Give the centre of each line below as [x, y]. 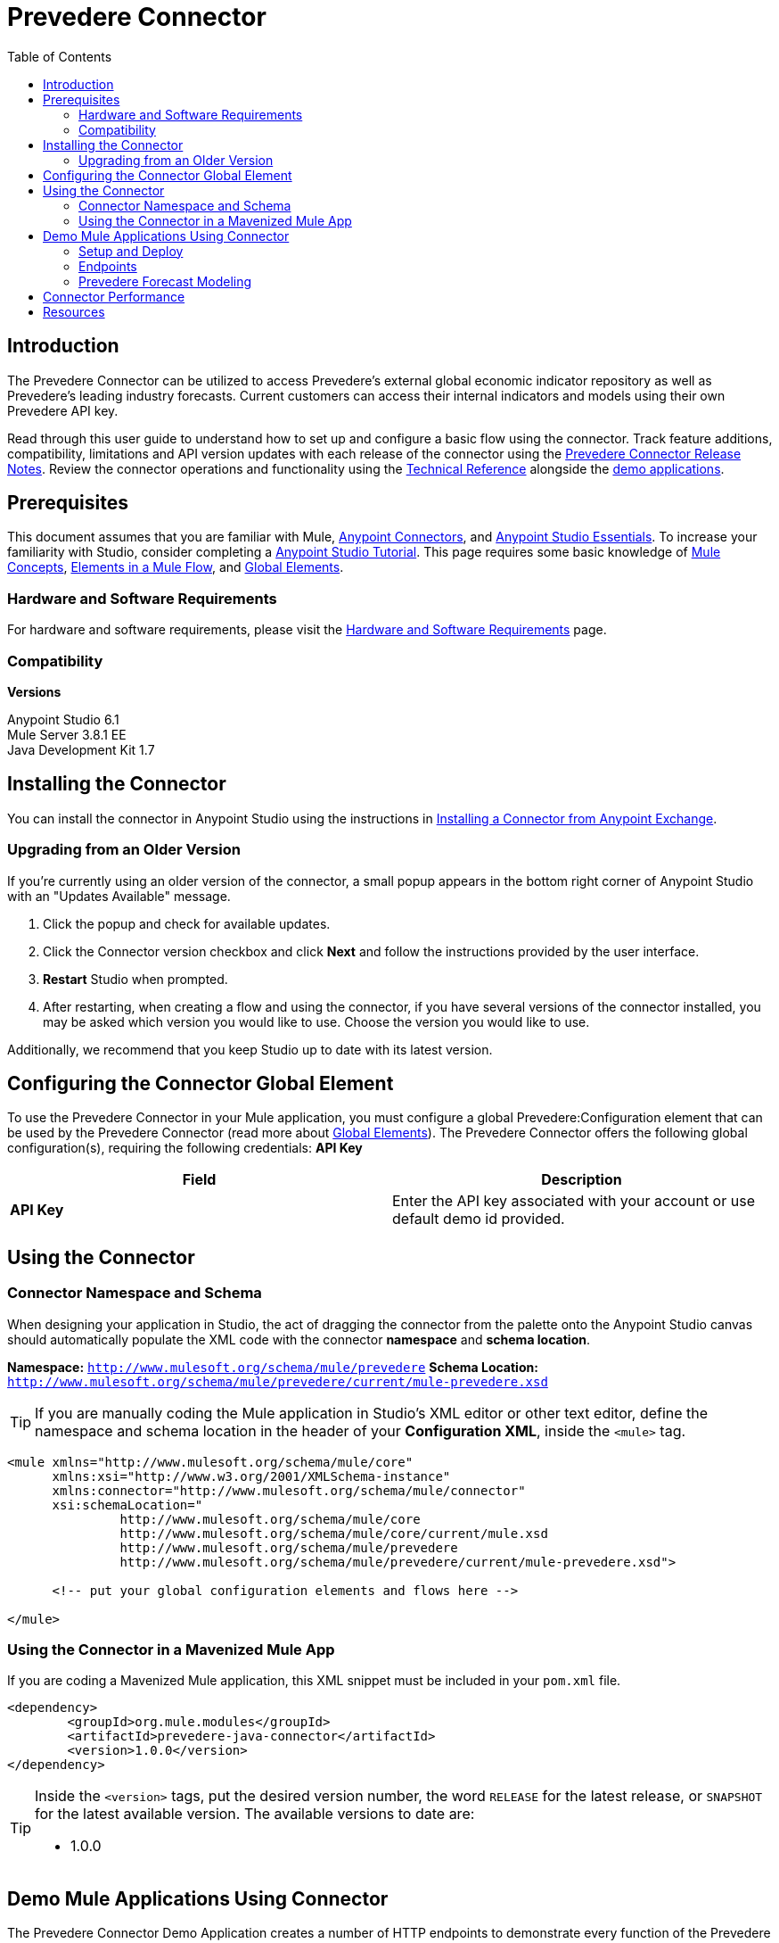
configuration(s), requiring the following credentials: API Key [185, 1148]
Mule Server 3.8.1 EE [67, 734]
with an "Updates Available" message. [119, 896]
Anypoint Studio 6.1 [63, 719]
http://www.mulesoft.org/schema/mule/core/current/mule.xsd [334, 1533]
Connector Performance [114, 296]
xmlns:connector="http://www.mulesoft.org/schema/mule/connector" [289, 1490]
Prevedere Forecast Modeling [165, 281]
